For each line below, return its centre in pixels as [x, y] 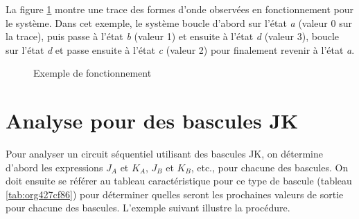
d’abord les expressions [54, 167]
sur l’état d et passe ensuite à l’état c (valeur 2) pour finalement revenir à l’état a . [180, 49]
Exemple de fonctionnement [93, 73]
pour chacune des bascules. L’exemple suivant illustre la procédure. [148, 208]
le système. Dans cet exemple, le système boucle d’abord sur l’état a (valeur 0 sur [179, 22]
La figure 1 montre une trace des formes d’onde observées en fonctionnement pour [179, 9]
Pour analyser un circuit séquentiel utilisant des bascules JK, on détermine [164, 154]
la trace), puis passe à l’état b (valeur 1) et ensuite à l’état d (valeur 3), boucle [173, 36]
